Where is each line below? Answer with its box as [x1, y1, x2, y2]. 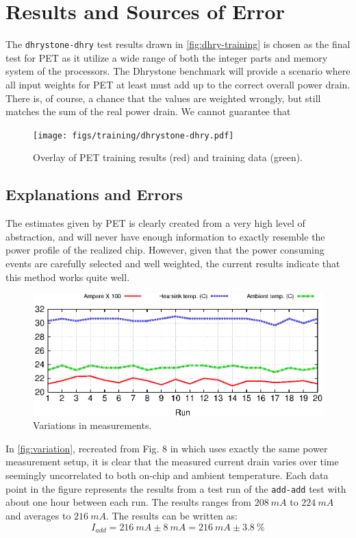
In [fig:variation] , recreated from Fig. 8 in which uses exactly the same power [5, 441, 328, 455]
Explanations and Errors [5, 184, 183, 205]
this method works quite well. [5, 269, 130, 284]
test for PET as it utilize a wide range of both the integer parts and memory [5, 50, 328, 64]
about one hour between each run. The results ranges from [5, 495, 251, 509]
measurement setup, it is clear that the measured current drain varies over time [5, 454, 339, 469]
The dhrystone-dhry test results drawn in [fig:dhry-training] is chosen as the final [5, 37, 351, 51]
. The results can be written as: [105, 508, 238, 522]
